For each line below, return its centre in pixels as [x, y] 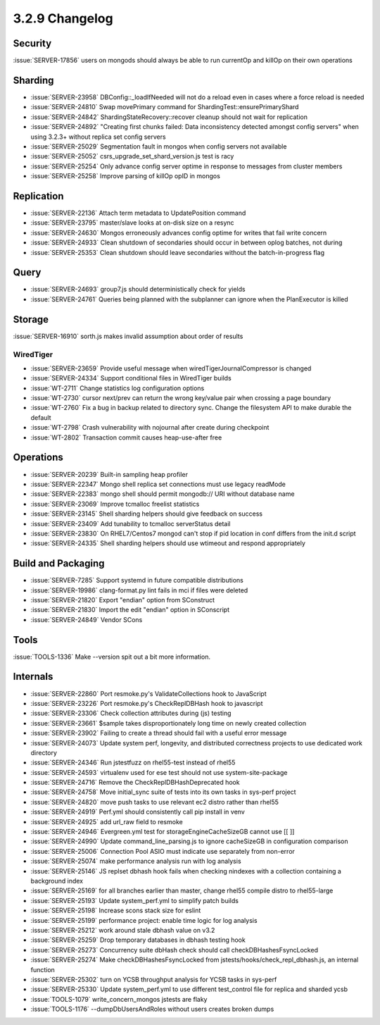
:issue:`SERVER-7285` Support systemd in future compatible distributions [137, 580]
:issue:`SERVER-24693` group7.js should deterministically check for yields [138, 290]
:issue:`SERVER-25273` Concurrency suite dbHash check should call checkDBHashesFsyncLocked [174, 950]
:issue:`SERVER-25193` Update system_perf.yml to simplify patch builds [135, 900]
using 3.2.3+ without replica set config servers [98, 137]
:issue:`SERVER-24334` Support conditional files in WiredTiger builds [131, 378]
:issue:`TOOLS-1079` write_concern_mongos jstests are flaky [119, 999]
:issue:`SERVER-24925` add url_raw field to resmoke [107, 821]
